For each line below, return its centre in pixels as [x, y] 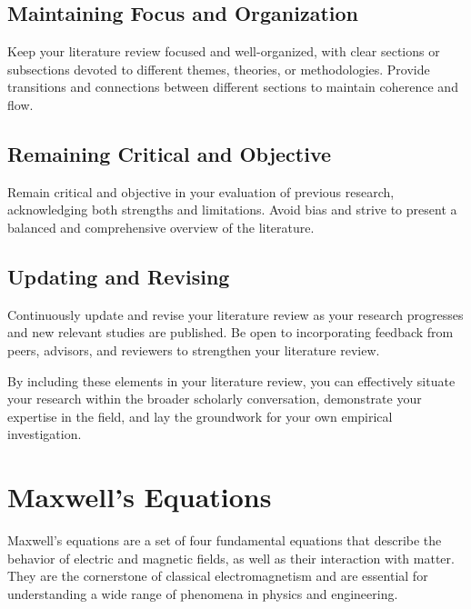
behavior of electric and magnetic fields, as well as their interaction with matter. [231, 558]
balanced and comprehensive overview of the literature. [161, 227]
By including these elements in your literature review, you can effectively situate [231, 380]
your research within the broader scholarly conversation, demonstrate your [215, 399]
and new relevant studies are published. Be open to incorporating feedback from [230, 332]
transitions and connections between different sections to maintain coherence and [233, 87]
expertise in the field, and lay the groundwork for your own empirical [200, 416]
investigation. [45, 434]
